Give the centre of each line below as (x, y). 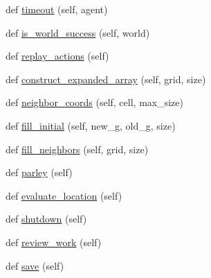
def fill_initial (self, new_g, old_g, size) (91, 125)
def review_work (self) (54, 242)
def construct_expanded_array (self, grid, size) (106, 79)
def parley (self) (39, 172)
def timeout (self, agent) (57, 9)
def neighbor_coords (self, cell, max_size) (94, 102)
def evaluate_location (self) (64, 195)
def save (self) (35, 265)
